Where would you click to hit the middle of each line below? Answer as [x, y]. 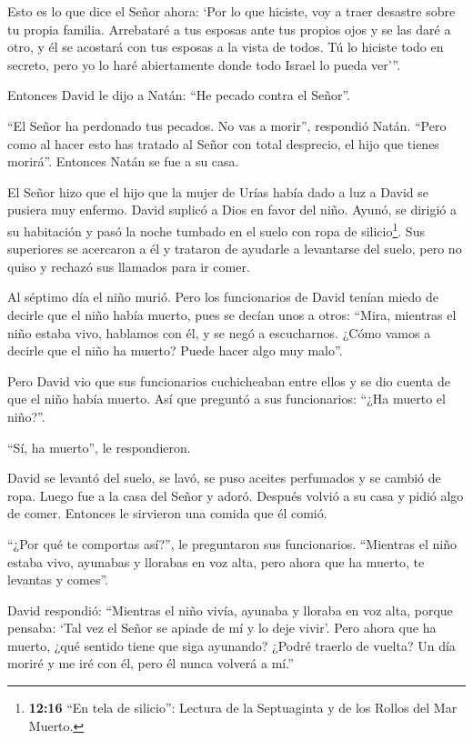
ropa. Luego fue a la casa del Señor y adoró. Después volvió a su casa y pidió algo [236, 495]
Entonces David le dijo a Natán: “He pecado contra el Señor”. [179, 95]
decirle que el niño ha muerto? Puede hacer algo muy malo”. [175, 350]
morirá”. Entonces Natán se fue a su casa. [123, 161]
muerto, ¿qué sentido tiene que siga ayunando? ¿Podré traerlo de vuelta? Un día [231, 645]
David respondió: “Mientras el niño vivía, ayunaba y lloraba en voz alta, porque [230, 610]
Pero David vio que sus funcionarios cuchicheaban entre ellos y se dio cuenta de [229, 380]
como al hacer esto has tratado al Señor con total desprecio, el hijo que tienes [223, 143]
